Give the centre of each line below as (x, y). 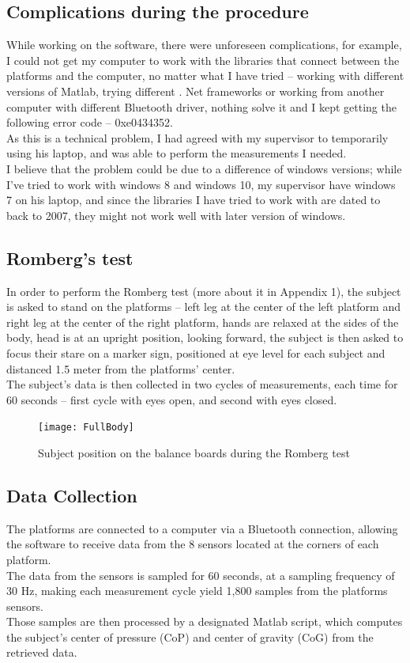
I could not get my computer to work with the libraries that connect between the (203, 60)
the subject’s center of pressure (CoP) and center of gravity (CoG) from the (190, 636)
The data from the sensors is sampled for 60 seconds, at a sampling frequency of (201, 575)
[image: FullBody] (86, 428)
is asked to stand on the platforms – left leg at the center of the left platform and (203, 307)
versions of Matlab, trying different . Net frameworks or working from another (196, 91)
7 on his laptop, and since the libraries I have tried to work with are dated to (194, 200)
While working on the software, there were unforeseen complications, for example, (204, 45)
